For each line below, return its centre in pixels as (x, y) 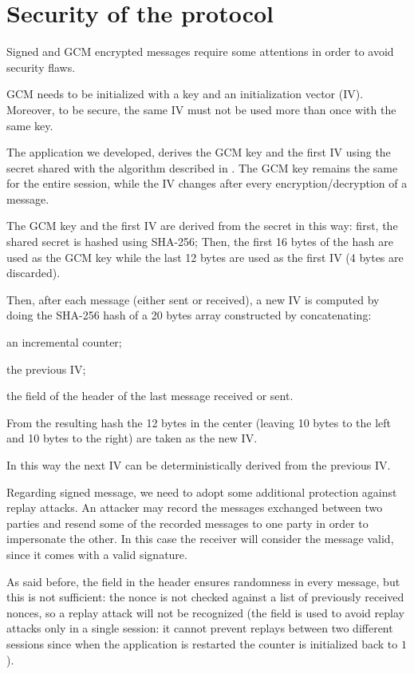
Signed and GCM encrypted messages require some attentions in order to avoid (200, 52)
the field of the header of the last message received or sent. (150, 396)
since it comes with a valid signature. (97, 554)
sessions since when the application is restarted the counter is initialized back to (202, 643)
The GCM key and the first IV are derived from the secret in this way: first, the (202, 226)
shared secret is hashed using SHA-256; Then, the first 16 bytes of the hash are (200, 242)
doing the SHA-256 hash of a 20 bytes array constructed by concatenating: (189, 315)
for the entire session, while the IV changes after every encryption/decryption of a (207, 183)
